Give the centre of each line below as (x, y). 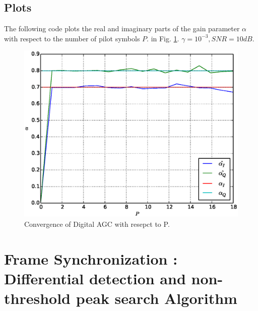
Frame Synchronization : (91, 258)
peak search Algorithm (156, 298)
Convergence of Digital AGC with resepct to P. (97, 224)
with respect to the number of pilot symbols (72, 38)
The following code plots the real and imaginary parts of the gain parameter (122, 28)
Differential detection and (95, 278)
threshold (37, 298)
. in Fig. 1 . (163, 38)
